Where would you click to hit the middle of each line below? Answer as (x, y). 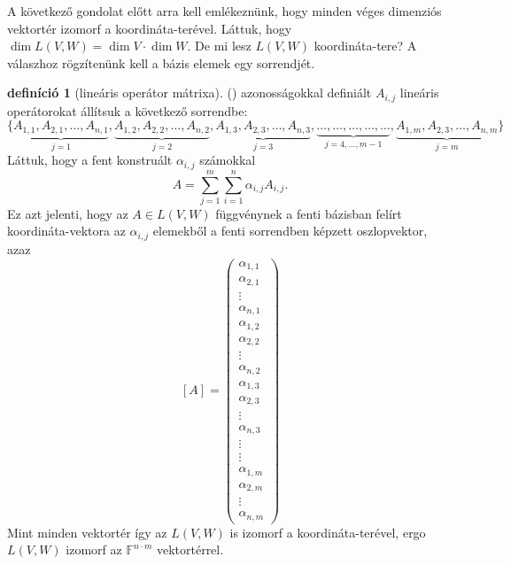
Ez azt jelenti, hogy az (68, 213)
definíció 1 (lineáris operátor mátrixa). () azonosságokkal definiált (190, 93)
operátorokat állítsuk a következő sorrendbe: (128, 110)
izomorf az (94, 550)
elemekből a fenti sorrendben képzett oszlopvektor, (290, 231)
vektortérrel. (190, 550)
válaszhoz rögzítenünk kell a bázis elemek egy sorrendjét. (161, 62)
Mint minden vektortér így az (87, 532)
